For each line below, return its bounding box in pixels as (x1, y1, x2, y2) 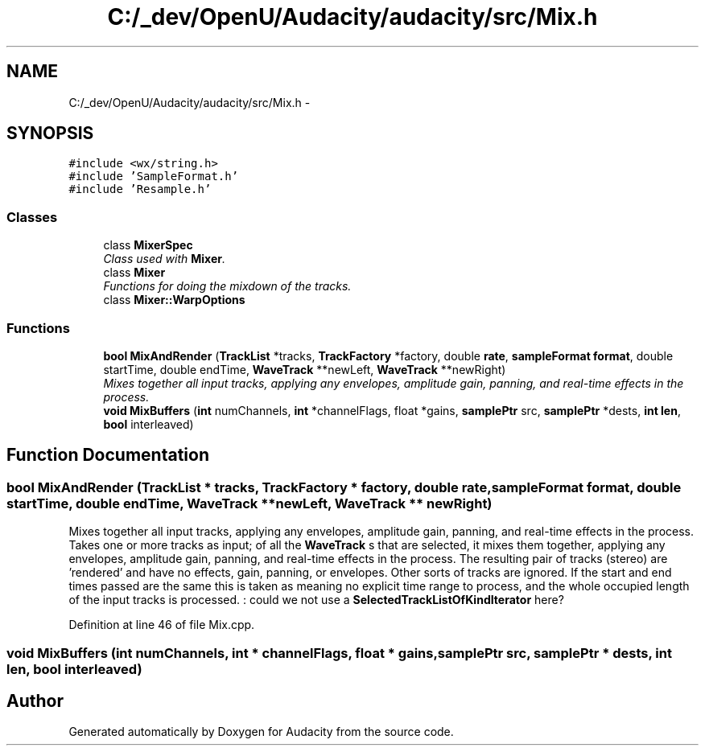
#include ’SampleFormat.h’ (68, 170, 239, 183)
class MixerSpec (103, 238, 193, 253)
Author (6, 690, 64, 711)
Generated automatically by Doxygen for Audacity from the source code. (68, 725, 454, 739)
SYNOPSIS (6, 123, 94, 144)
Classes (6, 208, 58, 225)
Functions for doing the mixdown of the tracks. (103, 279, 352, 294)
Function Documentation (6, 445, 209, 466)
